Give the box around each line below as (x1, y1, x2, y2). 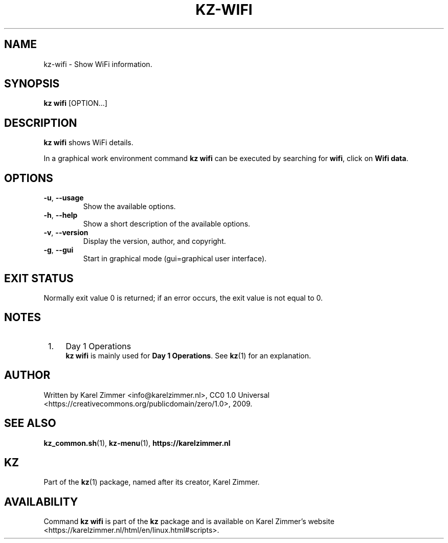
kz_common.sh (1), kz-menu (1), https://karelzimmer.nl (43, 438, 231, 447)
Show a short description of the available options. (83, 219, 251, 229)
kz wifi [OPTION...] (43, 99, 107, 108)
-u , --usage (43, 193, 84, 202)
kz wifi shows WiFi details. (43, 138, 133, 147)
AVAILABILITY (4, 495, 78, 508)
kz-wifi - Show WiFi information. (43, 59, 152, 69)
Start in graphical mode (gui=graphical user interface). (83, 254, 267, 263)
